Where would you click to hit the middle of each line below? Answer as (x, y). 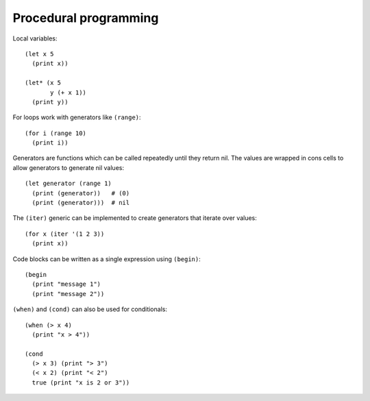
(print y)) (50, 102)
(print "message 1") (66, 284)
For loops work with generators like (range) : (77, 117)
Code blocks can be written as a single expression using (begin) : (107, 259)
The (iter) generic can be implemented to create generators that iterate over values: (135, 218)
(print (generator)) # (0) (81, 193)
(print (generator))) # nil (81, 203)
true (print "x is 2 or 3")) (81, 382)
